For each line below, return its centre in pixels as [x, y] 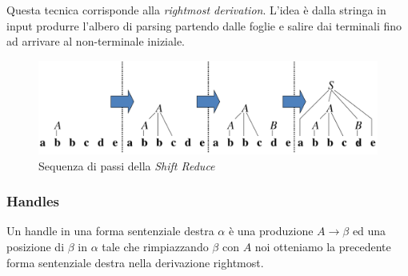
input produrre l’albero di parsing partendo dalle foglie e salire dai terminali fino [204, 25]
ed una [369, 231]
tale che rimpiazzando [155, 246]
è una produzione [271, 231]
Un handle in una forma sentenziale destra [110, 231]
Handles [33, 201]
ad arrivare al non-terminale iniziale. [96, 41]
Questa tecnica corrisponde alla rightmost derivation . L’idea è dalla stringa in [196, 10]
